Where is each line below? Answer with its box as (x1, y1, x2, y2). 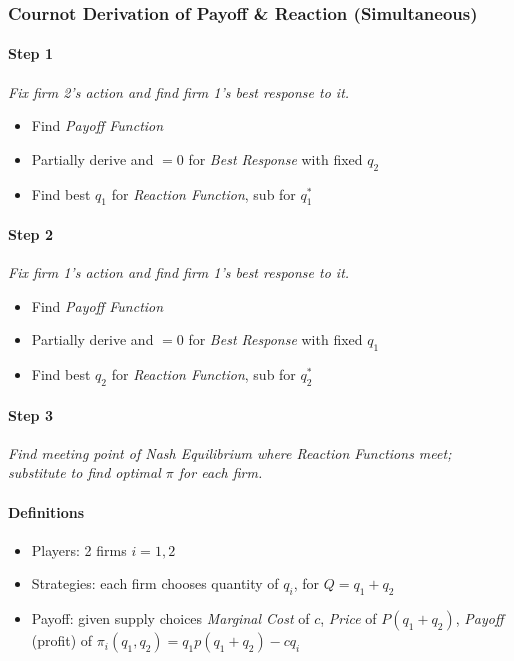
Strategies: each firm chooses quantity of (31, 573, 279, 594)
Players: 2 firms (31, 539, 127, 560)
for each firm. (178, 462, 263, 483)
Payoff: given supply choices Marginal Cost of (31, 608, 310, 629)
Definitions (8, 501, 85, 522)
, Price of (320, 608, 377, 629)
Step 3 (8, 404, 53, 425)
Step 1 (8, 43, 53, 64)
